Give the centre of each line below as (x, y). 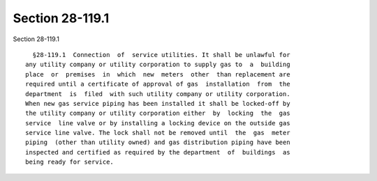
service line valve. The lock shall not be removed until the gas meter (158, 133)
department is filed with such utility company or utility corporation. (158, 94)
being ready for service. (70, 162)
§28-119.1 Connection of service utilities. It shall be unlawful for (161, 55)
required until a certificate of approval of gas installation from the (158, 84)
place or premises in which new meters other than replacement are (158, 74)
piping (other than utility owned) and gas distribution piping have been (158, 142)
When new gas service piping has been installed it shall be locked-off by (158, 103)
